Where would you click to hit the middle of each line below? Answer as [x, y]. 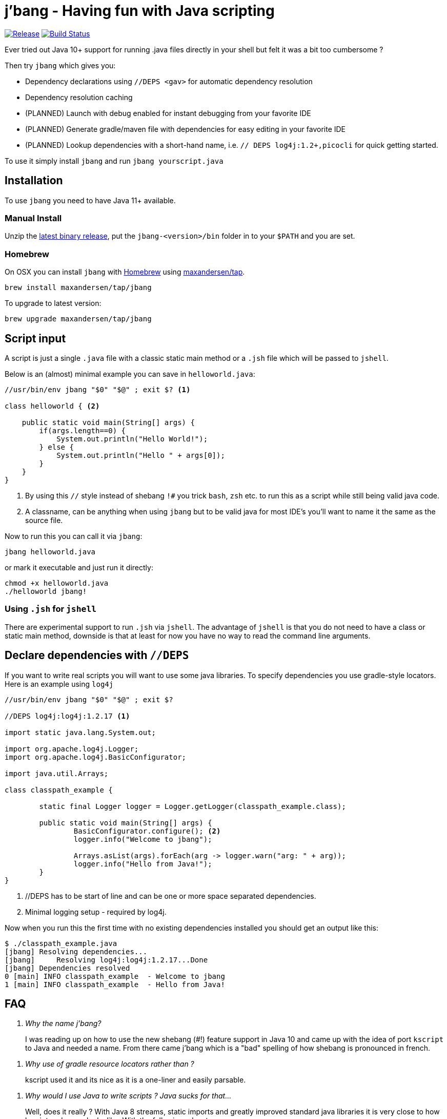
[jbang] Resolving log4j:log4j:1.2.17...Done [106, 960]
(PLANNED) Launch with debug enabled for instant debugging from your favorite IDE [168, 113]
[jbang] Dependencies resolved [67, 968]
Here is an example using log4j [59, 684]
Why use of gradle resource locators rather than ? [110, 1064]
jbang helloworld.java [50, 552]
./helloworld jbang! [46, 591]
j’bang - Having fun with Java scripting [140, 11]
